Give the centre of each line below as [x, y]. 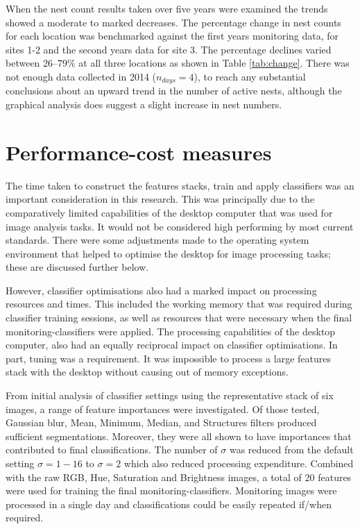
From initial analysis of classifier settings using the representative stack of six [170, 395]
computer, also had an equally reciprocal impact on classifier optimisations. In [172, 345]
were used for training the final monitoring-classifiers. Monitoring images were [171, 490]
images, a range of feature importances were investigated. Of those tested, [163, 409]
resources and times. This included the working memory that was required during [179, 304]
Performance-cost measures [139, 152]
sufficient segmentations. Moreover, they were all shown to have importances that [179, 436]
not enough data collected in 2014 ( [81, 76]
